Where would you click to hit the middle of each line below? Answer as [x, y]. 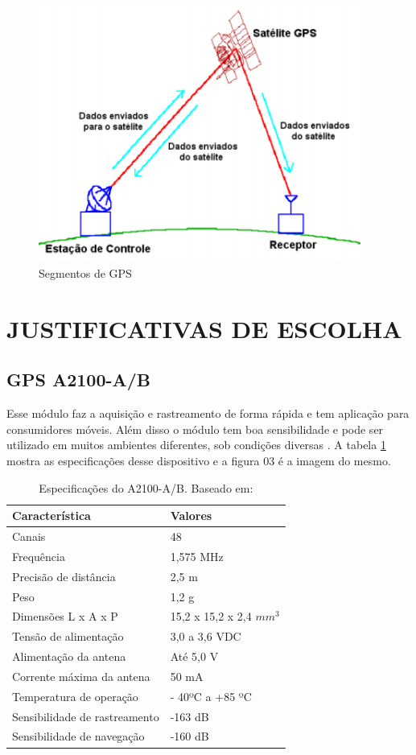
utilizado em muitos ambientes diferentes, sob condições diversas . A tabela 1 [196, 445]
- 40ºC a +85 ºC [211, 696]
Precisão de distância [64, 576]
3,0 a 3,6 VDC [206, 636]
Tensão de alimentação [68, 636]
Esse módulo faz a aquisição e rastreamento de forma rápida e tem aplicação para [208, 413]
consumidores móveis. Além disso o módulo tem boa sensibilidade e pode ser [195, 429]
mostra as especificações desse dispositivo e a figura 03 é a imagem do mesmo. [199, 460]
